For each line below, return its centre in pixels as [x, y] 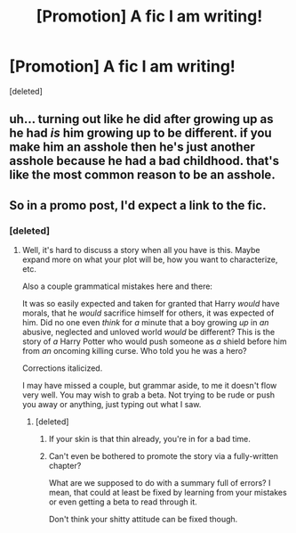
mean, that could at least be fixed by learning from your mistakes [168, 493]
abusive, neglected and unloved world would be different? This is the [148, 332]
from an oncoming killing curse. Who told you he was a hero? [134, 351]
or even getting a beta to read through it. [123, 502]
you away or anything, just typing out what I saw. [112, 405]
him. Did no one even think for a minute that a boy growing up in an [145, 323]
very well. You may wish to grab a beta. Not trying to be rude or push [148, 395]
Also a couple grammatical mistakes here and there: [117, 286]
